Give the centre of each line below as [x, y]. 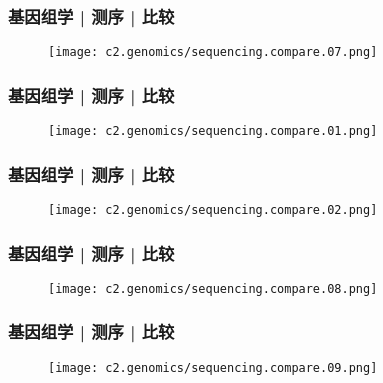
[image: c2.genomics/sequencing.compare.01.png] [213, 131]
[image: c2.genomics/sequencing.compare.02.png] [213, 209]
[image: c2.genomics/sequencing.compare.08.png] [213, 288]
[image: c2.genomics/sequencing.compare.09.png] [213, 367]
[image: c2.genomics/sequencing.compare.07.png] [213, 52]
